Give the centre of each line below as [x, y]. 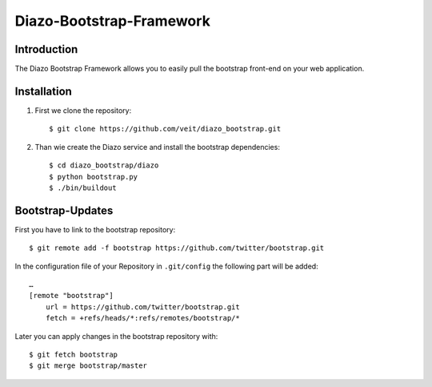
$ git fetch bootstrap [74, 354]
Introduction [46, 49]
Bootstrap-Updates [64, 210]
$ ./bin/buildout [83, 187]
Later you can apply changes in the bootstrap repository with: [116, 336]
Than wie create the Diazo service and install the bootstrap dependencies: [157, 147]
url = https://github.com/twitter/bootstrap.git [142, 307]
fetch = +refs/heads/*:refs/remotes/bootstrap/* [142, 318]
